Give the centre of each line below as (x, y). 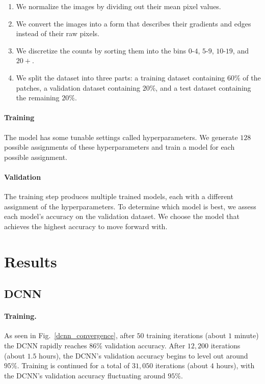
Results (31, 261)
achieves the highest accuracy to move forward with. (86, 226)
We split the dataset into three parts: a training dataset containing (121, 77)
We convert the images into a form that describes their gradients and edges (134, 23)
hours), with (235, 365)
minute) (246, 335)
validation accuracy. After (145, 346)
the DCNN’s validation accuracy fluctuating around (85, 375)
